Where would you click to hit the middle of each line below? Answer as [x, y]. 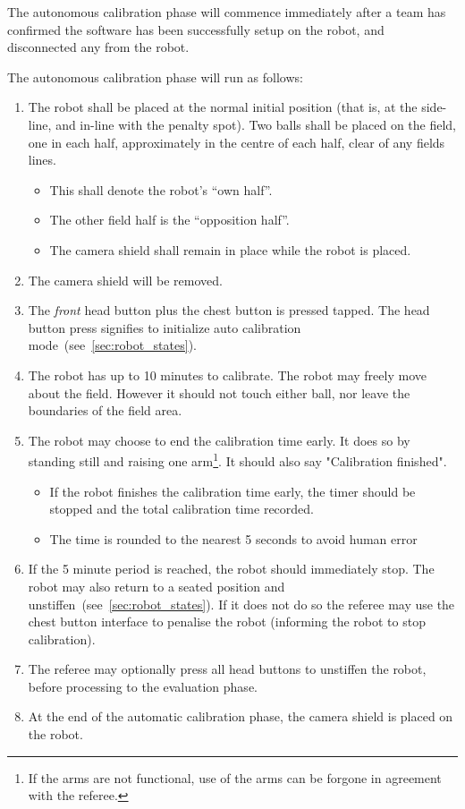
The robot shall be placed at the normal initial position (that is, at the [223, 107]
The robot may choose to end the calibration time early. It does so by [219, 440]
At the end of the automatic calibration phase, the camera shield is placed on [241, 716]
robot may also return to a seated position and [156, 586]
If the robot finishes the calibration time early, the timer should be [232, 491]
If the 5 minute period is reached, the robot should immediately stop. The [231, 569]
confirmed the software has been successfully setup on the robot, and [196, 29]
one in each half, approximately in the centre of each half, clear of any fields [237, 142]
